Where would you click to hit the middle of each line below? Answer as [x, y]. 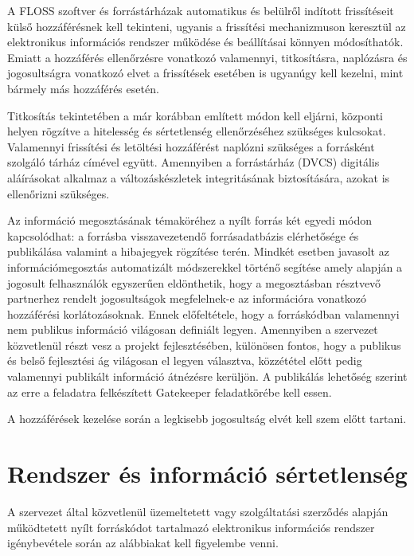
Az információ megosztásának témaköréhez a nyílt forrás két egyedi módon [190, 220]
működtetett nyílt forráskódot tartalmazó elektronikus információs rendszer [191, 527]
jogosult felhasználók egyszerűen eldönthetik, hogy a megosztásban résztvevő [194, 282]
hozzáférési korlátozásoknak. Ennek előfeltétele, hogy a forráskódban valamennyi [203, 313]
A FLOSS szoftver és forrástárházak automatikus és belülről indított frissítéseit [201, 10]
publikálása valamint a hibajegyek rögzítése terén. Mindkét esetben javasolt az [198, 251]
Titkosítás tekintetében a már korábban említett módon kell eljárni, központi [195, 115]
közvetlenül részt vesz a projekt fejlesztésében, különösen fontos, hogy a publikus [204, 345]
